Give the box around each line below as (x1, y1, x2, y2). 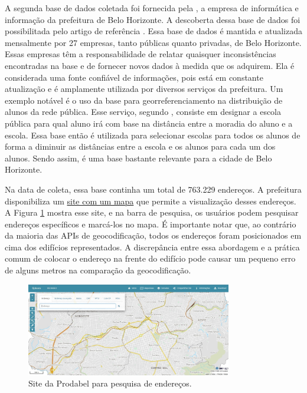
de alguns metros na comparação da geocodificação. (5, 264, 191, 276)
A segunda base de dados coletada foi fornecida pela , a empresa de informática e (5, 2, 299, 14)
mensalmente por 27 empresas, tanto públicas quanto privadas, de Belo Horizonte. (5, 36, 302, 48)
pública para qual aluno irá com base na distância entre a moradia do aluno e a (5, 117, 293, 129)
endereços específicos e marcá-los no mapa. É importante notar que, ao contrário (5, 217, 296, 230)
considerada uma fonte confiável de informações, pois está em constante (5, 71, 263, 83)
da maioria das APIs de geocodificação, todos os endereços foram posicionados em (5, 229, 302, 242)
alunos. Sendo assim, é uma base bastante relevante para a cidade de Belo (5, 151, 272, 164)
